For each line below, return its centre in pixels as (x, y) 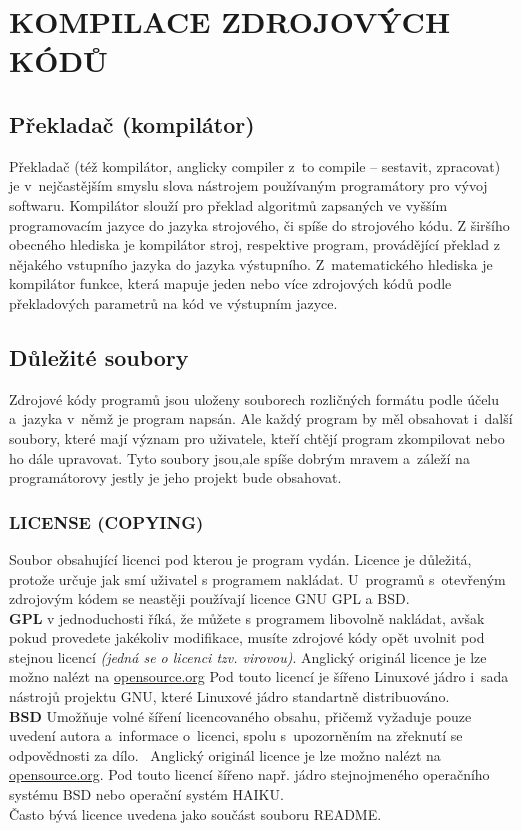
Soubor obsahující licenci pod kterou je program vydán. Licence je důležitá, (240, 558)
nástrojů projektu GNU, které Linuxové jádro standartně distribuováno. (229, 696)
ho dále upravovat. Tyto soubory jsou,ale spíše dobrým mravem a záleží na (239, 457)
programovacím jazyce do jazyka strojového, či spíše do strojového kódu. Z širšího (259, 224)
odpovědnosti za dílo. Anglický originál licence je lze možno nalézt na (225, 754)
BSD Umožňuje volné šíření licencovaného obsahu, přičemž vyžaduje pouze (240, 715)
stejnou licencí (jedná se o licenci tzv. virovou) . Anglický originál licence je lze (248, 656)
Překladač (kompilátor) (132, 123)
